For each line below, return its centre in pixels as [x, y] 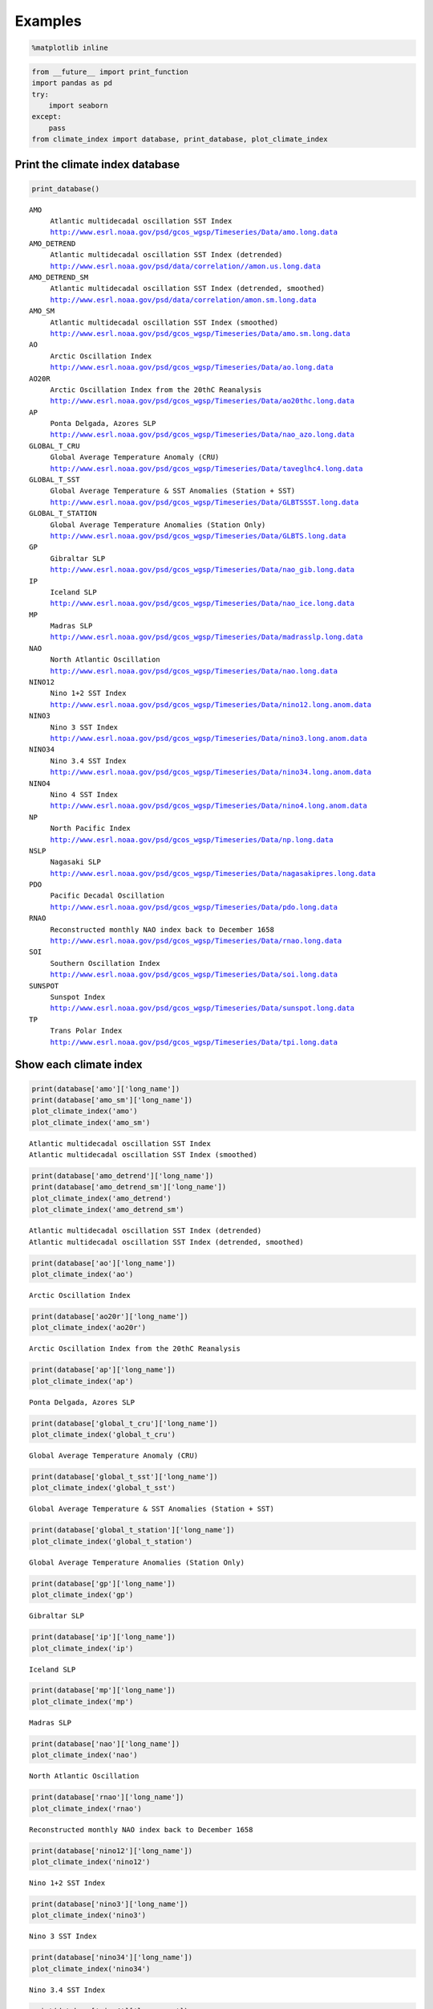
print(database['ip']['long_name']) [104, 1637]
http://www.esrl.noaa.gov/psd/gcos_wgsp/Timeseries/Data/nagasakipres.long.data [213, 873]
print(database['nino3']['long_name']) [110, 1904]
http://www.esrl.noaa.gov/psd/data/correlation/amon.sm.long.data [183, 300]
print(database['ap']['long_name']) [104, 1370]
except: [47, 117]
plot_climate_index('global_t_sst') [104, 1488]
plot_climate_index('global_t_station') [112, 1541]
